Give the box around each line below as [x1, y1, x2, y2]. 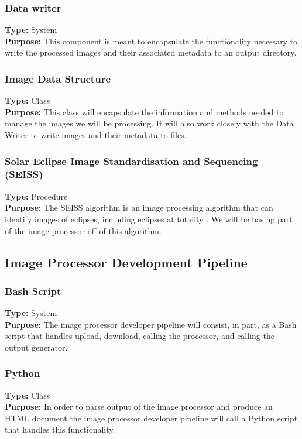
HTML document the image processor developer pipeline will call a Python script [5, 411, 298, 424]
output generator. [5, 341, 68, 353]
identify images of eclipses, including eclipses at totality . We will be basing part [5, 212, 293, 225]
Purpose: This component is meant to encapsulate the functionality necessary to [5, 35, 298, 47]
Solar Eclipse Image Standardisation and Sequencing [5, 153, 258, 168]
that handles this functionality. [5, 423, 115, 435]
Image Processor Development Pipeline [5, 253, 248, 271]
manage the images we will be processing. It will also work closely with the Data [5, 117, 294, 129]
